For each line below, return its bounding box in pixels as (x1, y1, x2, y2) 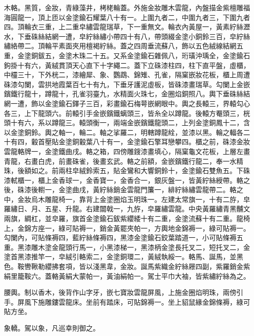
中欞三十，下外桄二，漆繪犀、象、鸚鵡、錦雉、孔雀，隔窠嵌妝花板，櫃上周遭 (4, 69, 250, 80)
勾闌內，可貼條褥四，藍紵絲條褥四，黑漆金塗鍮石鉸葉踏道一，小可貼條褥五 (4, 232, 243, 243)
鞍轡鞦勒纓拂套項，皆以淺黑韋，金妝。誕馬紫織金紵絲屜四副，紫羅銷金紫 (17, 261, 250, 271)
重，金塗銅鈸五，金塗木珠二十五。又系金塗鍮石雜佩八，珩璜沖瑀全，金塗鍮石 (4, 50, 250, 60)
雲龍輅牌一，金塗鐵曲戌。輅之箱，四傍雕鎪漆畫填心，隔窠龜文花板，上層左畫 (4, 146, 250, 156)
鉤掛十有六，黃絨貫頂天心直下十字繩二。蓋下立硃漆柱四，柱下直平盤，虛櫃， (4, 60, 250, 70)
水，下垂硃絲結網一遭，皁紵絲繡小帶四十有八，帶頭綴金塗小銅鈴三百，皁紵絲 (4, 31, 250, 41)
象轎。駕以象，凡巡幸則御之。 (4, 323, 100, 333)
